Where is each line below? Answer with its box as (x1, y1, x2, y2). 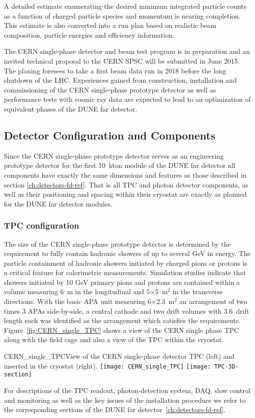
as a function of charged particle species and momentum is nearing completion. (4, 10, 241, 21)
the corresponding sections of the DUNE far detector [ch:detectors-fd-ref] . (4, 404, 226, 415)
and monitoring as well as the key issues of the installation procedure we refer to (4, 395, 246, 405)
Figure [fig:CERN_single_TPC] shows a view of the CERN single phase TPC (4, 325, 239, 335)
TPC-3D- (214, 363, 239, 370)
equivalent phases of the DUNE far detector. (4, 103, 138, 114)
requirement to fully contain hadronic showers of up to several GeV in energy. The (4, 248, 251, 258)
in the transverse (172, 286, 223, 297)
